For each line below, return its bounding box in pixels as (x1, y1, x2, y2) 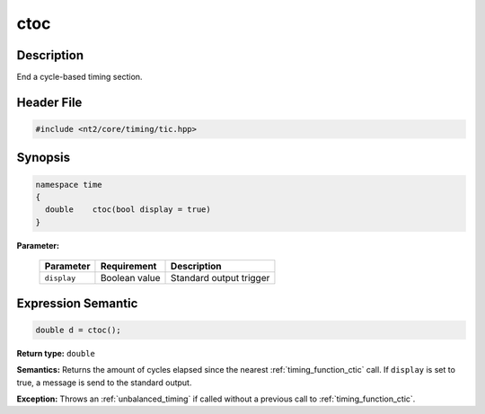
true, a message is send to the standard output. (16, 377, 192, 388)
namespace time (35, 180, 102, 189)
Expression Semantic (16, 295, 138, 311)
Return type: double (16, 348, 96, 358)
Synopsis (16, 150, 71, 165)
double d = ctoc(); (35, 324, 121, 335)
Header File (16, 94, 83, 110)
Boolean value (100, 272, 161, 285)
